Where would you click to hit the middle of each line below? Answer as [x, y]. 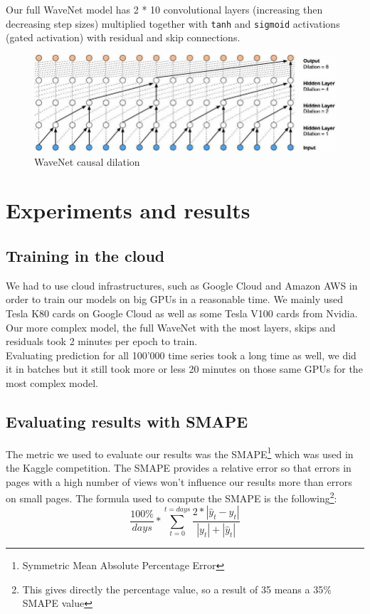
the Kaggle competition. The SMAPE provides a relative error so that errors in [179, 467]
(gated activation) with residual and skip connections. [123, 37]
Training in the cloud [85, 255]
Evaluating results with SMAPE [127, 421]
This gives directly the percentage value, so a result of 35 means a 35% [177, 589]
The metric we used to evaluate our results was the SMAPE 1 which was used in [180, 452]
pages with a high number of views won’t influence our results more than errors [179, 481]
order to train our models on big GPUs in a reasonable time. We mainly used [175, 299]
